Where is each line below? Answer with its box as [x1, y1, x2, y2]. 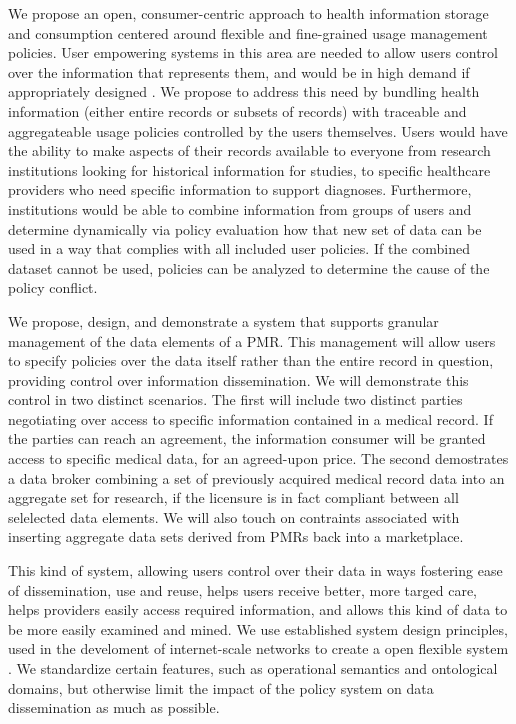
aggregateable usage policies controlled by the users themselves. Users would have [8, 120, 508, 141]
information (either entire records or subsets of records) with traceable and [8, 100, 467, 121]
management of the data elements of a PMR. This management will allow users [8, 330, 496, 351]
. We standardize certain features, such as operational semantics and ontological [8, 658, 498, 678]
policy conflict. [8, 277, 98, 298]
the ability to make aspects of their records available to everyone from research [8, 140, 491, 161]
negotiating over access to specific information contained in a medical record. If [8, 408, 493, 429]
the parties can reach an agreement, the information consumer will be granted [8, 428, 486, 449]
